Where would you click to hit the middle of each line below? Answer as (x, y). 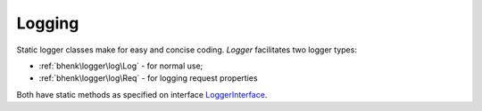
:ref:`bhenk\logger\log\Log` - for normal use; (121, 66)
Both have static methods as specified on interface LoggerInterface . (142, 94)
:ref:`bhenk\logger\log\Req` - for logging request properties (148, 78)
